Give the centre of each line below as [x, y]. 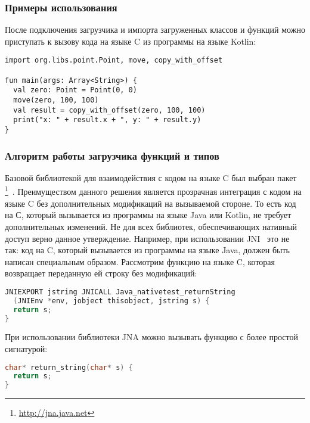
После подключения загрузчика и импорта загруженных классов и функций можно [155, 29]
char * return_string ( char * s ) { [69, 367]
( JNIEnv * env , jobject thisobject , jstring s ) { [111, 301]
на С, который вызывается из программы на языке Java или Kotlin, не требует [148, 215]
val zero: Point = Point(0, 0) [75, 90]
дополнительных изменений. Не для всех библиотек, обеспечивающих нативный [151, 226]
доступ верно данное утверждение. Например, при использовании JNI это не [147, 238]
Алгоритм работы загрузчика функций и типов [112, 155]
